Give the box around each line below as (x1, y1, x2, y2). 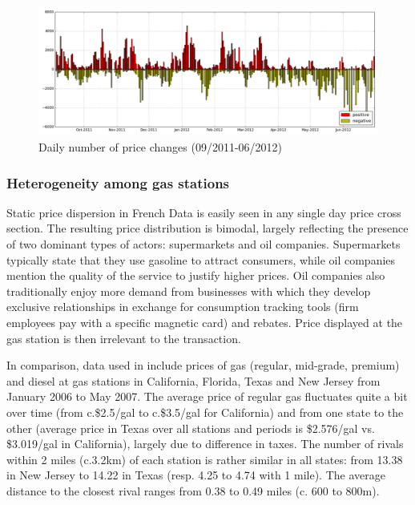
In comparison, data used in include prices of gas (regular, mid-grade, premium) (6, 357, 400, 374)
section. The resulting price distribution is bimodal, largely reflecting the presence (6, 220, 409, 236)
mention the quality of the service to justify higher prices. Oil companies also (6, 267, 385, 284)
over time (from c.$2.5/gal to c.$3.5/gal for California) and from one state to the (6, 404, 404, 421)
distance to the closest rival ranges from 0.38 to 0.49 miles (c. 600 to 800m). (6, 482, 380, 499)
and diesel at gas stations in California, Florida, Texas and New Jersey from (6, 372, 381, 389)
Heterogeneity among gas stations (6, 172, 230, 192)
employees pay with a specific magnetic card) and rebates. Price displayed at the (6, 314, 403, 331)
